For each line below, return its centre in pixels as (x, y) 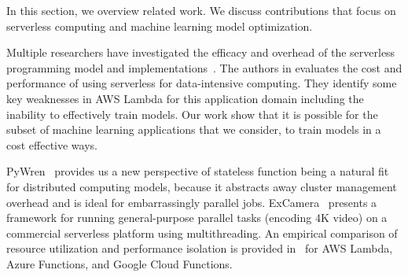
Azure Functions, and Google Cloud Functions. (119, 263)
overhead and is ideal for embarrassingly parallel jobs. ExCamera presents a (192, 202)
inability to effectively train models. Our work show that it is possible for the (192, 114)
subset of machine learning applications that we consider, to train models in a (194, 129)
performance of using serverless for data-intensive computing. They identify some (202, 83)
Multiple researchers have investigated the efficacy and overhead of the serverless (201, 52)
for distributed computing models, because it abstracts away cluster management (202, 186)
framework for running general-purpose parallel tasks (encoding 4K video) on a (197, 218)
